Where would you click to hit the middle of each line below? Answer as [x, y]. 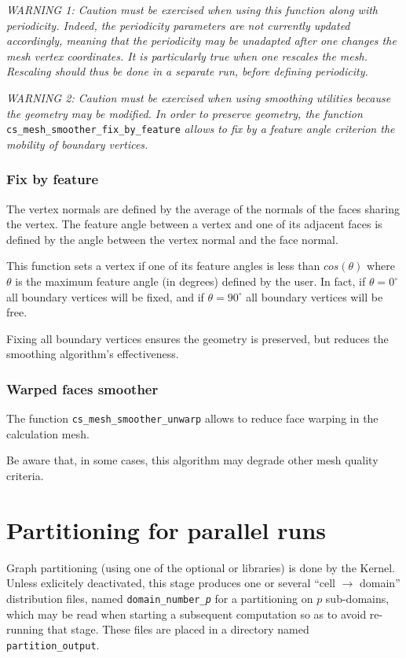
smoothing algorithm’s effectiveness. [93, 354]
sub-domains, [357, 598]
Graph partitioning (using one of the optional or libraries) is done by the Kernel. [201, 567]
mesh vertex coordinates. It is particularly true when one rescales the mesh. [187, 55]
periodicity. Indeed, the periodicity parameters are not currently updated [178, 25]
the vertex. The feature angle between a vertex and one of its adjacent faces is [194, 224]
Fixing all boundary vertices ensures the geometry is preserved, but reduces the [198, 338]
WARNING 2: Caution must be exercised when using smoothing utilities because [199, 97]
